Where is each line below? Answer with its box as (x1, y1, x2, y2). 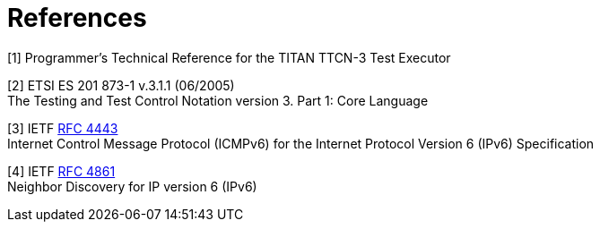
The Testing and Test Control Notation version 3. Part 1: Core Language (7, 92, 429, 108)
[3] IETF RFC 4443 (7, 120, 118, 136)
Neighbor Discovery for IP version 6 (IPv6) (7, 178, 257, 194)
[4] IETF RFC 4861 (7, 163, 116, 179)
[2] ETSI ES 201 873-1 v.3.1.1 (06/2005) (7, 77, 235, 93)
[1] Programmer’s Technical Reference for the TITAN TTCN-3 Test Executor (7, 49, 451, 65)
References (7, 3, 147, 33)
